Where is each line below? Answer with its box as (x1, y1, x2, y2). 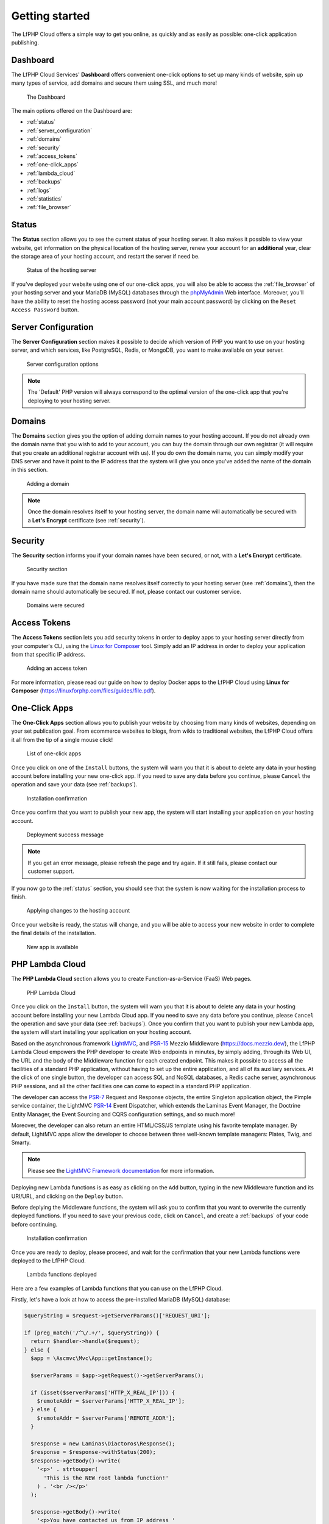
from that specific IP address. (11, 651, 85, 658)
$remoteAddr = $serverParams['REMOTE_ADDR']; (37, 1414, 175, 1422)
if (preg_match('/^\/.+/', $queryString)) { (24, 1329, 160, 1336)
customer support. (27, 867, 74, 875)
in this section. (11, 466, 48, 474)
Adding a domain (26, 480, 69, 487)
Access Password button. (11, 305, 79, 313)
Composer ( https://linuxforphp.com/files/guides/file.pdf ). (11, 687, 156, 694)
